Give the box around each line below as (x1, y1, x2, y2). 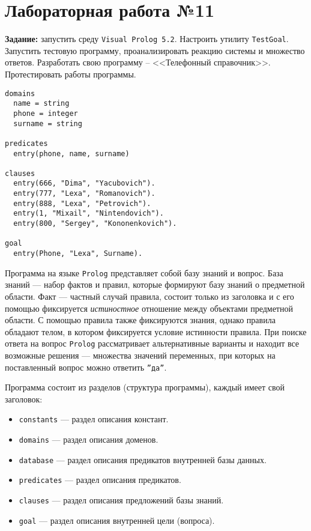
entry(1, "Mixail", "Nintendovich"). (13, 209, 164, 218)
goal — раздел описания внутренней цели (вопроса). (19, 514, 215, 526)
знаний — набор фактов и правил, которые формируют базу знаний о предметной (5, 278, 305, 291)
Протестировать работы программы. (5, 67, 136, 80)
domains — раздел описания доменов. (19, 433, 159, 446)
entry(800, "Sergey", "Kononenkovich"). (13, 219, 177, 228)
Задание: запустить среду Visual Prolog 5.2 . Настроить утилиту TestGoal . (5, 32, 289, 45)
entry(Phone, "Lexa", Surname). (13, 249, 143, 258)
